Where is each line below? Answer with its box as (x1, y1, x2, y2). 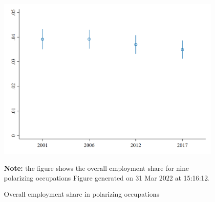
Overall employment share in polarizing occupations (4, 189, 160, 199)
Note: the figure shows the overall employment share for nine (4, 163, 189, 173)
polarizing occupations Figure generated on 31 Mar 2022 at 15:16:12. (4, 172, 210, 182)
